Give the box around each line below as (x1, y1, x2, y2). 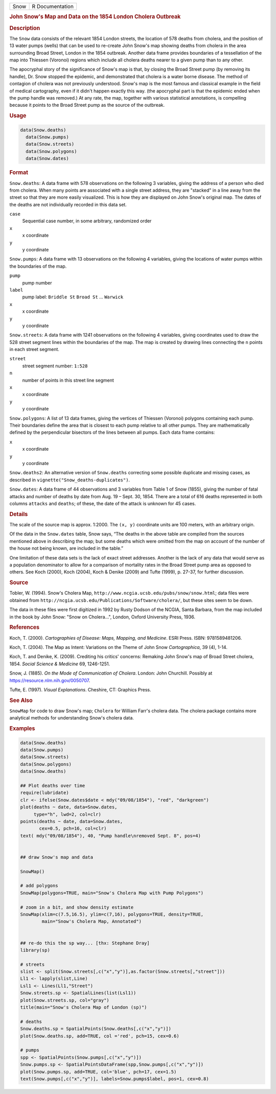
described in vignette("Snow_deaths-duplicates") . (9, 477, 130, 483)
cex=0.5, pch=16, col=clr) (39, 826, 107, 831)
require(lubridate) (20, 790, 69, 796)
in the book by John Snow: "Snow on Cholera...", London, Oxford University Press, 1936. (9, 614, 195, 620)
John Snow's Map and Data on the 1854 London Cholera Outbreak (9, 13, 181, 20)
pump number (22, 280, 52, 286)
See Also (9, 696, 33, 704)
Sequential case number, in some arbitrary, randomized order (22, 218, 152, 224)
